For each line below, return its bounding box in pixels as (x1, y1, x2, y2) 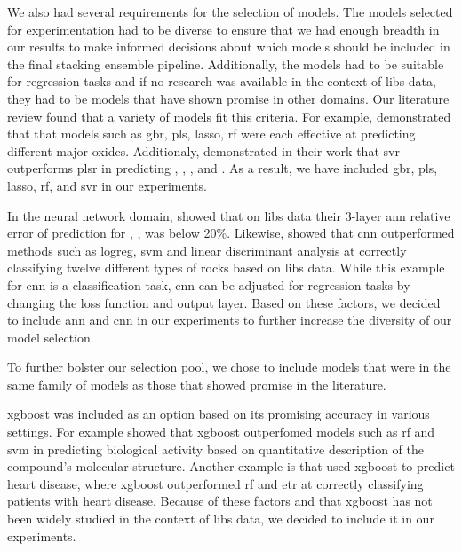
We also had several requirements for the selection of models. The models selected (7, 3, 453, 20)
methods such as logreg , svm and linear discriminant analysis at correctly (7, 240, 407, 259)
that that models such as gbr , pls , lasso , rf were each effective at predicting (7, 124, 416, 143)
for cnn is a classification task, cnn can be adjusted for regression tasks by (7, 275, 410, 294)
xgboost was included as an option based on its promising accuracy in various (7, 405, 430, 423)
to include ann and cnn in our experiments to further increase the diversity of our (7, 311, 452, 329)
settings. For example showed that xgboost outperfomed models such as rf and (7, 422, 435, 441)
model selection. (7, 327, 94, 346)
